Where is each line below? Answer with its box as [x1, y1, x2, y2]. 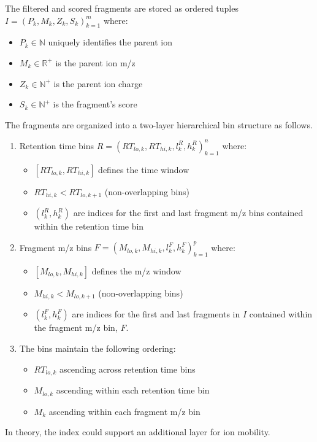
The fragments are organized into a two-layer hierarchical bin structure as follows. [5, 118, 313, 131]
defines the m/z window [91, 265, 181, 277]
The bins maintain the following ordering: [19, 342, 176, 355]
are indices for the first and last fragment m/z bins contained [73, 206, 304, 219]
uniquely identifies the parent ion [48, 36, 172, 48]
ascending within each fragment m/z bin [48, 405, 201, 417]
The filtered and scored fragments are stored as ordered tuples [5, 2, 239, 14]
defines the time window [98, 163, 189, 176]
